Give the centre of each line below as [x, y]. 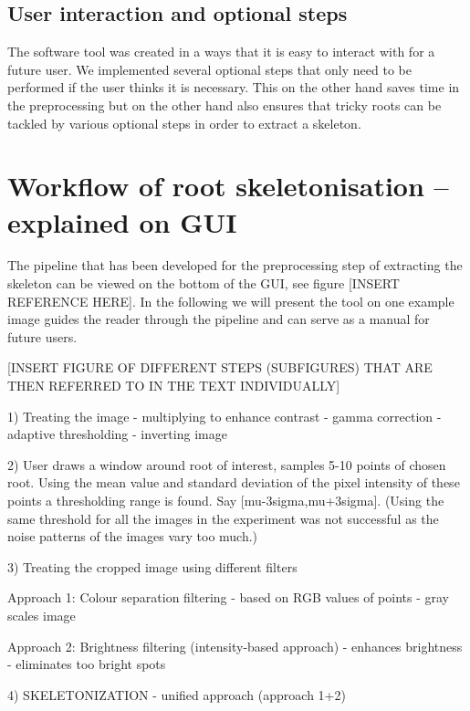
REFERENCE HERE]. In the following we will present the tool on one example [231, 301]
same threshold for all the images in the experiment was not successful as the [223, 518]
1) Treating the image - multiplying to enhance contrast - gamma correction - [225, 416]
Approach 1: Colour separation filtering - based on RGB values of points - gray [228, 597]
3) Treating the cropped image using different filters [152, 566]
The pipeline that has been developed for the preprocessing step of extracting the [235, 265]
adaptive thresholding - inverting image [117, 434]
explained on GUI [122, 221]
